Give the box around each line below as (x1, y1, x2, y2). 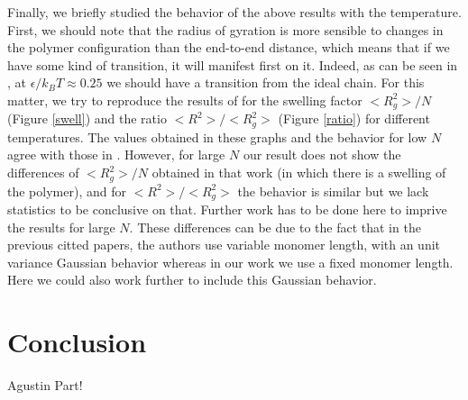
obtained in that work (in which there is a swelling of (151, 163, 446, 182)
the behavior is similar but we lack (237, 181, 429, 200)
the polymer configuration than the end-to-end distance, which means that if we (7, 38, 450, 57)
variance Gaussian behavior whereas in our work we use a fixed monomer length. (7, 252, 454, 271)
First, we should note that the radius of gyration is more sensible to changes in (7, 20, 444, 39)
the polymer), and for (7, 181, 126, 200)
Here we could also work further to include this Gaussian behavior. (7, 270, 377, 289)
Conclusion (7, 323, 147, 360)
